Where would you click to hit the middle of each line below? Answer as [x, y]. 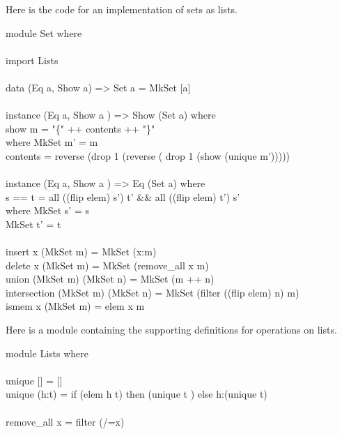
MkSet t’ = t [33, 224]
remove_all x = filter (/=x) [65, 421]
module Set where [44, 32]
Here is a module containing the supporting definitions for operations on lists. [171, 330]
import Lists [32, 60]
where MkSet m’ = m [52, 142]
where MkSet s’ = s [47, 210]
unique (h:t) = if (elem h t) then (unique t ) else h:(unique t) [137, 394]
